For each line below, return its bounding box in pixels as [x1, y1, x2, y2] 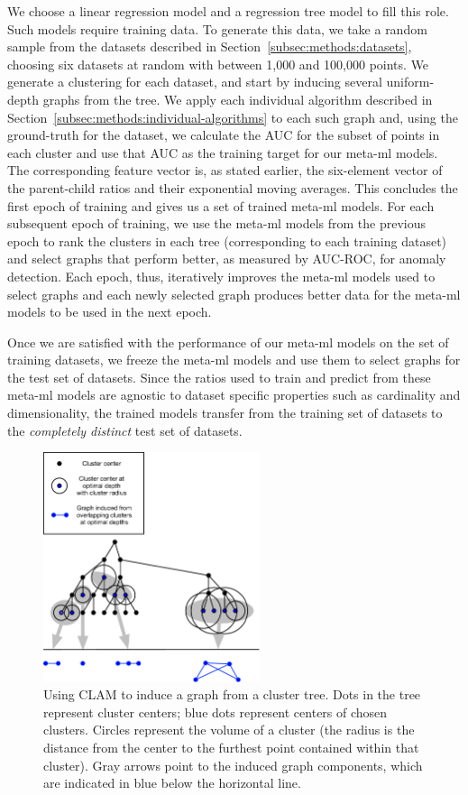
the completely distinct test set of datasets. [7, 421, 243, 439]
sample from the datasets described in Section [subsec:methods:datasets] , [7, 37, 412, 56]
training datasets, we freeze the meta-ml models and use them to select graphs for [7, 350, 461, 369]
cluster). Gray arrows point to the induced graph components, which [43, 755, 423, 774]
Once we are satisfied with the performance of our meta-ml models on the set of [7, 332, 449, 351]
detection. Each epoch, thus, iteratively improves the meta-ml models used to [7, 266, 436, 285]
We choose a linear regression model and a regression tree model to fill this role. [7, 2, 449, 20]
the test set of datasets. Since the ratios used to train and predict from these [7, 367, 431, 386]
